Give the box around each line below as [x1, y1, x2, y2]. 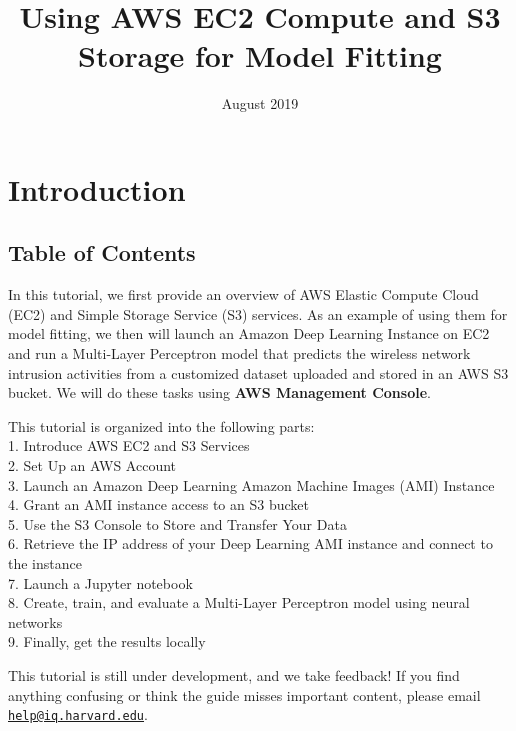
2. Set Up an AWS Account [8, 455, 176, 476]
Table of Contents [8, 237, 196, 268]
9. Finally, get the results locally [8, 631, 206, 652]
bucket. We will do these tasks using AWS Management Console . [8, 382, 431, 403]
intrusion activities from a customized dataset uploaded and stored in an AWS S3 [8, 362, 509, 383]
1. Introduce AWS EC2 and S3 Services [8, 435, 250, 456]
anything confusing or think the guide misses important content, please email [8, 684, 481, 705]
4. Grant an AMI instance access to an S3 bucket [8, 494, 309, 515]
